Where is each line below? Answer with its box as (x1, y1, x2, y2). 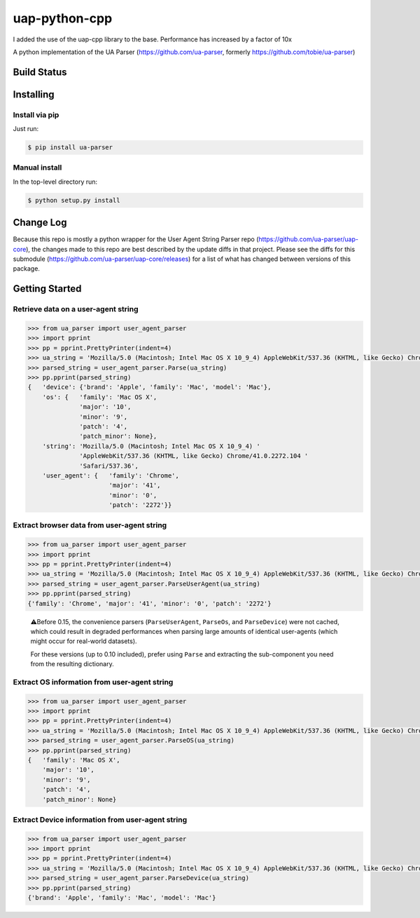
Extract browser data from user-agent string (13, 520, 167, 530)
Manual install (13, 163, 62, 173)
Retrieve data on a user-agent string (13, 304, 139, 314)
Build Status (13, 66, 67, 78)
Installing (13, 88, 55, 100)
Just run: (13, 125, 39, 133)
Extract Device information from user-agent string (13, 814, 188, 824)
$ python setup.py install (27, 196, 120, 204)
